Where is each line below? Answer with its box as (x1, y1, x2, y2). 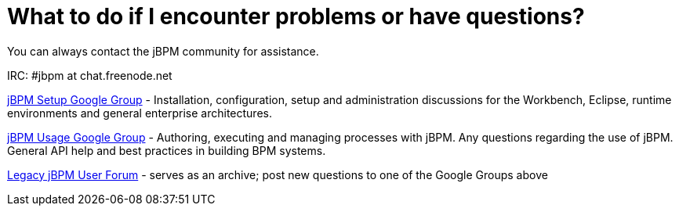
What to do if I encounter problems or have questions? (7, 3, 585, 30)
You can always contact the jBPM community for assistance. (7, 44, 319, 58)
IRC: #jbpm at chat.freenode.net (7, 68, 172, 82)
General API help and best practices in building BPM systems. (7, 143, 326, 157)
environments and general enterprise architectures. (7, 106, 272, 120)
